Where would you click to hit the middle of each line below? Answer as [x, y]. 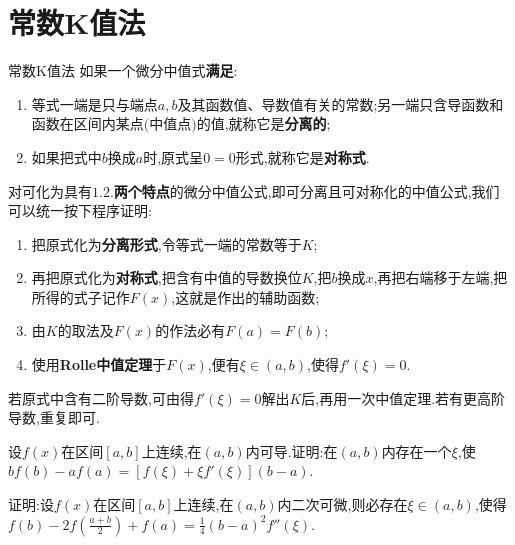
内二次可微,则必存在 [342, 504]
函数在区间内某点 [87, 123]
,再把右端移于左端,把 [440, 277]
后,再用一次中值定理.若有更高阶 [403, 397]
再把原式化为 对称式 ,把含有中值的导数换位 [166, 277]
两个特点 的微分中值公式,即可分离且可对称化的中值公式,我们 [306, 190]
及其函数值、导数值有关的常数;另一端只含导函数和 [340, 103]
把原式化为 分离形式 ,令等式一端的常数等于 [166, 243]
